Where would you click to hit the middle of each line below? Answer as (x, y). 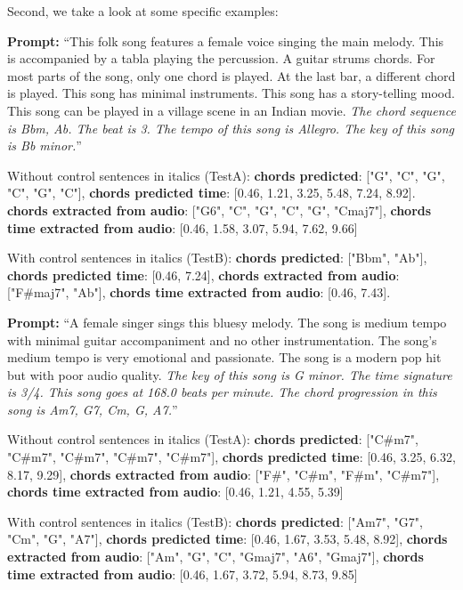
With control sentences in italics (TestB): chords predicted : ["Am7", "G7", (215, 521)
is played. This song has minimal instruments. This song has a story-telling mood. (231, 93)
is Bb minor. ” (45, 145)
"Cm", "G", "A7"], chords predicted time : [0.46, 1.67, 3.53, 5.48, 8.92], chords (227, 539)
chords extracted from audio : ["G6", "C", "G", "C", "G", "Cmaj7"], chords (219, 210)
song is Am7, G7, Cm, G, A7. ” (93, 409)
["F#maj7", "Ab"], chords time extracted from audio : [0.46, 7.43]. (199, 292)
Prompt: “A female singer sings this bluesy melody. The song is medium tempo (227, 322)
